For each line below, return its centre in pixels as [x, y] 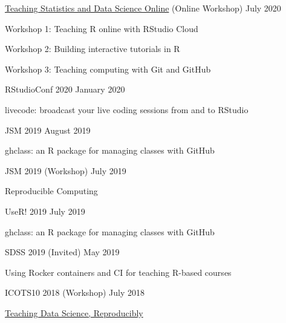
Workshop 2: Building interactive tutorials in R [93, 49]
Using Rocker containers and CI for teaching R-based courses [118, 272]
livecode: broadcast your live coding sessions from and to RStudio [127, 109]
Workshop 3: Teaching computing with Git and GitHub [108, 69]
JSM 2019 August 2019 [48, 130]
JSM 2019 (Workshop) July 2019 [66, 170]
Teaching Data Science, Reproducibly [74, 312]
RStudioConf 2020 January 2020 [65, 89]
